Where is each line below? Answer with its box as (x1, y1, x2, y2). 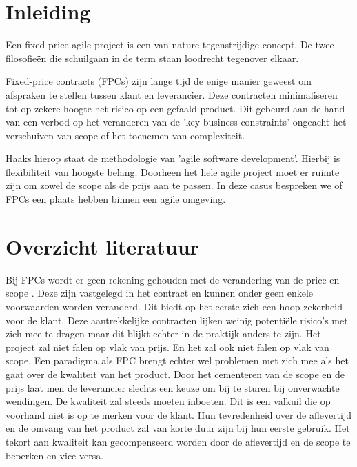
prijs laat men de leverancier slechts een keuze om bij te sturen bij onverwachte (6, 380, 340, 395)
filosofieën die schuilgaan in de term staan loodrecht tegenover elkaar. (6, 50, 299, 65)
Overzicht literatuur (6, 232, 199, 260)
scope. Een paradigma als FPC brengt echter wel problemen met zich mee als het (6, 353, 349, 368)
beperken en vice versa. (6, 448, 104, 462)
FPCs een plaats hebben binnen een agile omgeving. (6, 192, 226, 206)
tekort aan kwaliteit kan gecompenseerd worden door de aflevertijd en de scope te (6, 434, 351, 448)
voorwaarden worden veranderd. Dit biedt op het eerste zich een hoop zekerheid (6, 299, 343, 313)
